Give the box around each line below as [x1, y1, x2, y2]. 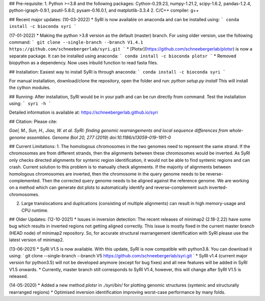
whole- [229, 127, 244, 133]
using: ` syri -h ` [9, 100, 52, 106]
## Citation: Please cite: [9, 118, 57, 125]
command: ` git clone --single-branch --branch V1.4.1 [9, 39, 143, 45]
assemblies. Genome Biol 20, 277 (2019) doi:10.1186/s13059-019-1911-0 [26, 134, 171, 140]
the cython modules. [9, 85, 51, 91]
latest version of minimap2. [9, 237, 64, 243]
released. [9, 274, 28, 279]
